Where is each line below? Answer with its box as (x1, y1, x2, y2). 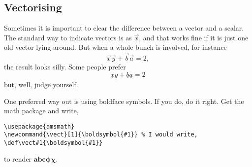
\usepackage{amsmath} (4, 123, 75, 130)
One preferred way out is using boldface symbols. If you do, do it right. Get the (4, 96, 244, 106)
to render (4, 153, 32, 164)
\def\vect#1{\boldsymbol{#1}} (4, 139, 103, 147)
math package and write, (4, 105, 79, 116)
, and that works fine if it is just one (139, 32, 249, 42)
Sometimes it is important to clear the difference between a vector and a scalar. (4, 23, 244, 33)
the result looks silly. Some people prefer (4, 62, 126, 72)
